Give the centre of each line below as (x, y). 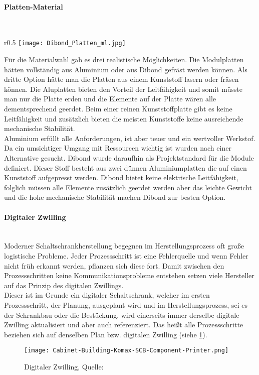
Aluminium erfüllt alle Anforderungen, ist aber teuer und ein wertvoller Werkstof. (130, 138)
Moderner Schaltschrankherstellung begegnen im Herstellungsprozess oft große (124, 246)
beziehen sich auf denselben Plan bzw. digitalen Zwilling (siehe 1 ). (106, 334)
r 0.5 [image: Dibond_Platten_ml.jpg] (65, 42)
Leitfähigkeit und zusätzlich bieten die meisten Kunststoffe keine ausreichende (124, 118)
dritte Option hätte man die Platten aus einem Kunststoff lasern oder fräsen (121, 79)
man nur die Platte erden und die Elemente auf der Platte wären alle (110, 99)
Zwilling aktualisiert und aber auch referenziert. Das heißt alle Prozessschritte (124, 325)
